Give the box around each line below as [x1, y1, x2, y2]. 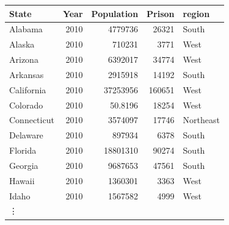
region [183, 7, 210, 20]
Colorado [9, 98, 43, 111]
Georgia [9, 159, 38, 171]
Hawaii [9, 174, 35, 187]
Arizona [9, 53, 38, 66]
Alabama [9, 23, 43, 35]
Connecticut [9, 113, 54, 126]
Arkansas [9, 68, 44, 80]
